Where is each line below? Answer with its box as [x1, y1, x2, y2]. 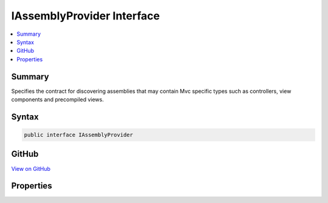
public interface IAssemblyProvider [24, 131, 134, 139]
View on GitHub [11, 165, 51, 172]
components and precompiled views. [11, 96, 104, 103]
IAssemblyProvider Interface [11, 9, 160, 22]
